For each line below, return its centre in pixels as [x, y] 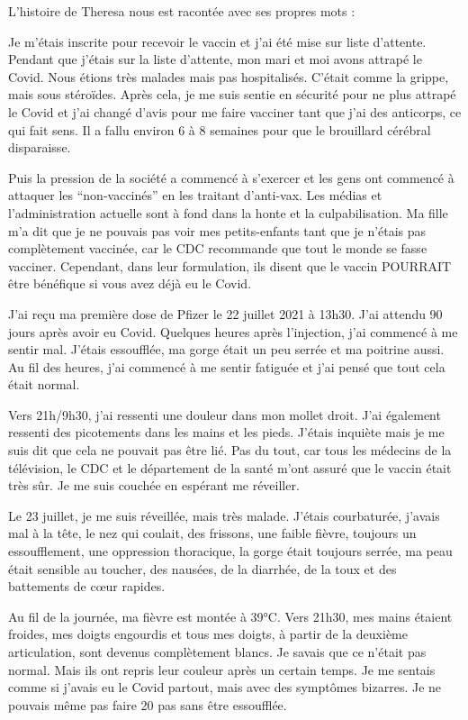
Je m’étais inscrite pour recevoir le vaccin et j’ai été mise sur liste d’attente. [217, 41]
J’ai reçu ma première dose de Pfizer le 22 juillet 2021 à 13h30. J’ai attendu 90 [225, 313]
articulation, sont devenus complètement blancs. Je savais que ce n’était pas [217, 652]
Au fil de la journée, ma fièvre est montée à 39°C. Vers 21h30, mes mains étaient [230, 616]
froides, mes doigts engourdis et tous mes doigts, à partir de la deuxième [208, 634]
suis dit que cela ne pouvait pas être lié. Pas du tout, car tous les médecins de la [230, 450]
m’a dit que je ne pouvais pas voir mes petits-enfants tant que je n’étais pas [217, 230]
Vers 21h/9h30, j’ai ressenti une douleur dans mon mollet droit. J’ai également [225, 414]
